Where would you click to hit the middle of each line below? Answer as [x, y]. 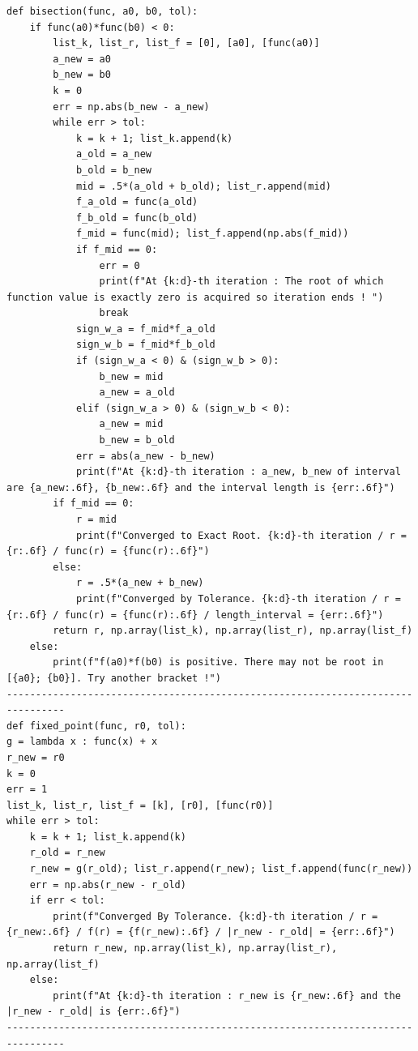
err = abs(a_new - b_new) [145, 456]
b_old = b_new [113, 170]
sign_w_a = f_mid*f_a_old [145, 329]
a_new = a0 [82, 59]
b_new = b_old [137, 440]
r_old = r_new [67, 853]
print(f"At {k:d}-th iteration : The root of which [241, 282]
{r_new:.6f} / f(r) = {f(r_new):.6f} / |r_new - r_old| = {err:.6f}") [201, 932]
